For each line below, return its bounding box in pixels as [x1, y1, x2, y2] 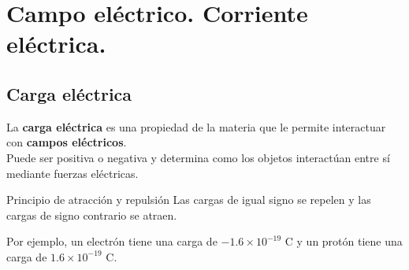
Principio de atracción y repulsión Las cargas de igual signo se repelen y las [6, 191, 371, 208]
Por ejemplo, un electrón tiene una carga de [6, 233, 218, 250]
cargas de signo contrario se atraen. [6, 206, 177, 223]
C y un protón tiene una [284, 233, 403, 250]
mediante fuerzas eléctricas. [6, 165, 139, 181]
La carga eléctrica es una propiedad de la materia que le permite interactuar [6, 118, 386, 135]
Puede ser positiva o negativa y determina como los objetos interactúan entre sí [6, 149, 390, 165]
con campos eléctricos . [6, 134, 127, 150]
